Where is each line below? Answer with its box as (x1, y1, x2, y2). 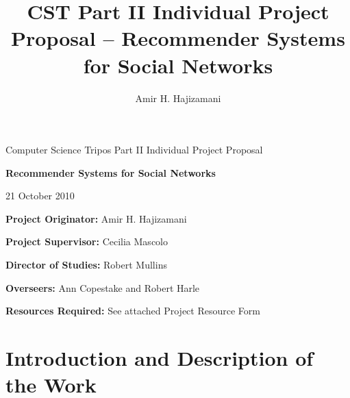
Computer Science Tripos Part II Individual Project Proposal (5, 142, 263, 157)
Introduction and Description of (5, 344, 314, 372)
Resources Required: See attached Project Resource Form (5, 303, 260, 318)
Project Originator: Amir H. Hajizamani (5, 211, 187, 225)
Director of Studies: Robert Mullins (5, 258, 167, 272)
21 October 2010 (5, 188, 75, 203)
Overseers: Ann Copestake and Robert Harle (5, 280, 200, 295)
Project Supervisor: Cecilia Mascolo (5, 234, 168, 249)
